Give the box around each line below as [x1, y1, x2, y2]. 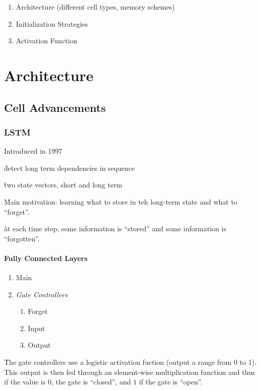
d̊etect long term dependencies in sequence [4, 162, 135, 173]
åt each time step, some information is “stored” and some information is [4, 223, 226, 234]
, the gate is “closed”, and [51, 376, 131, 387]
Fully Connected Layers [4, 252, 88, 263]
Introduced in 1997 [4, 146, 62, 156]
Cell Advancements [4, 99, 106, 115]
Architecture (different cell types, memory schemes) [16, 2, 175, 12]
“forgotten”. [4, 233, 40, 243]
